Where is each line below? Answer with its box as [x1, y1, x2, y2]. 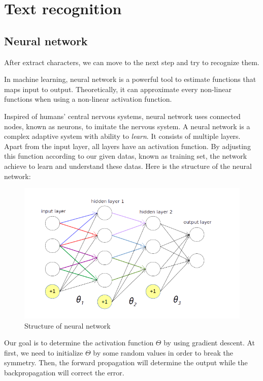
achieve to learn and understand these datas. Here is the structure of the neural [4, 160, 252, 171]
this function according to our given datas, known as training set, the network [4, 151, 247, 161]
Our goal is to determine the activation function [4, 337, 154, 348]
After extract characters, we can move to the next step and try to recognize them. [4, 56, 259, 67]
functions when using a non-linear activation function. [4, 94, 172, 104]
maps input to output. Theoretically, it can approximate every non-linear [4, 83, 232, 94]
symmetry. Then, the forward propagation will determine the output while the [4, 357, 248, 368]
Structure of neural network [24, 320, 111, 331]
